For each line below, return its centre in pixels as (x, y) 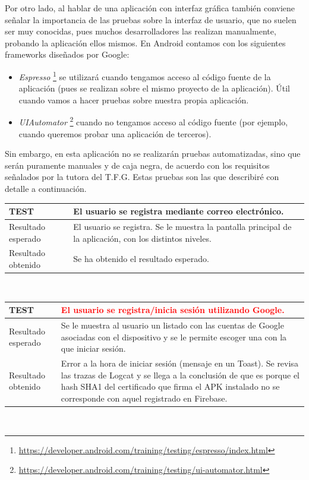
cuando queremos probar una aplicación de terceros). (115, 133)
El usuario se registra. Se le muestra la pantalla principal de (182, 226)
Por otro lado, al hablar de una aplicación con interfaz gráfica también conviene (150, 8)
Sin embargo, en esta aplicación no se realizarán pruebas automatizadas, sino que (153, 154)
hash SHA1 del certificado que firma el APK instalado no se (170, 386)
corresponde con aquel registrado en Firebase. (144, 398)
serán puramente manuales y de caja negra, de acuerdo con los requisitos (137, 165)
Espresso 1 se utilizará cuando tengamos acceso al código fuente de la (145, 75)
